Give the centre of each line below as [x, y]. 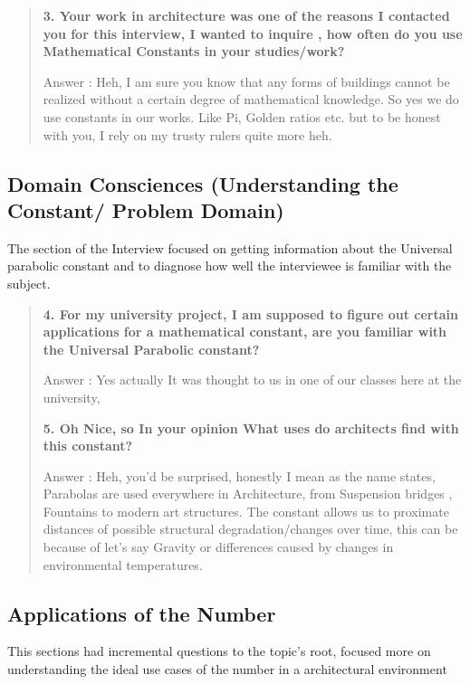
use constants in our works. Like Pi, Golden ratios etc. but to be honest [242, 116]
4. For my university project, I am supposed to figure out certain [250, 313]
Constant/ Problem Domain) [146, 209]
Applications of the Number [142, 613]
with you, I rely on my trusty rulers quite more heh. [187, 134]
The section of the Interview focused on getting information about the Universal [230, 247]
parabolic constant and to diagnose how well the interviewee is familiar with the [230, 266]
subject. [29, 283]
